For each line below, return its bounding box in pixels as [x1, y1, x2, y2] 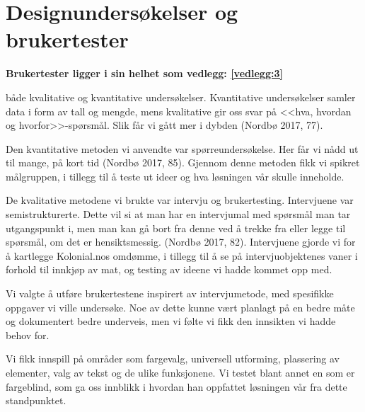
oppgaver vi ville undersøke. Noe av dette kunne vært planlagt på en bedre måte [6, 299, 355, 314]
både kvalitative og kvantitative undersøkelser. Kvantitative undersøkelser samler [6, 89, 356, 104]
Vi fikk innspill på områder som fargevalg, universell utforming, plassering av [6, 351, 340, 366]
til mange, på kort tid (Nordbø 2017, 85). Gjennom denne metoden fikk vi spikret [6, 155, 360, 170]
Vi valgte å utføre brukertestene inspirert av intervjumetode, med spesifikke [6, 286, 334, 301]
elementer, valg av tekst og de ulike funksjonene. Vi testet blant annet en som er [6, 365, 355, 379]
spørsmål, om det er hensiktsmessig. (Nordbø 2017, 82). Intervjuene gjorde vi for [6, 234, 356, 249]
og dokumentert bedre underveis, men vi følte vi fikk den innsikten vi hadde [6, 314, 336, 328]
